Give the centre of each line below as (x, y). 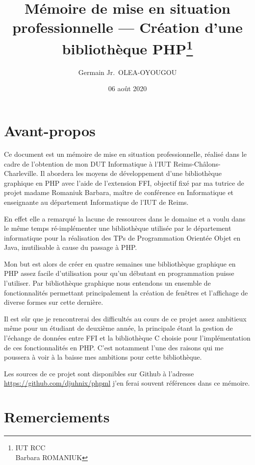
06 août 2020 (127, 88)
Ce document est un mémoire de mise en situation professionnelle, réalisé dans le (125, 154)
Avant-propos (50, 131)
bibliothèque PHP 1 (127, 47)
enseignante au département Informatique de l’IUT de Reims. (96, 202)
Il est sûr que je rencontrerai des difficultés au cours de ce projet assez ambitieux (125, 318)
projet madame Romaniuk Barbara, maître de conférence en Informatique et (119, 192)
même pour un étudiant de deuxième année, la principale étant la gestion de (118, 328)
